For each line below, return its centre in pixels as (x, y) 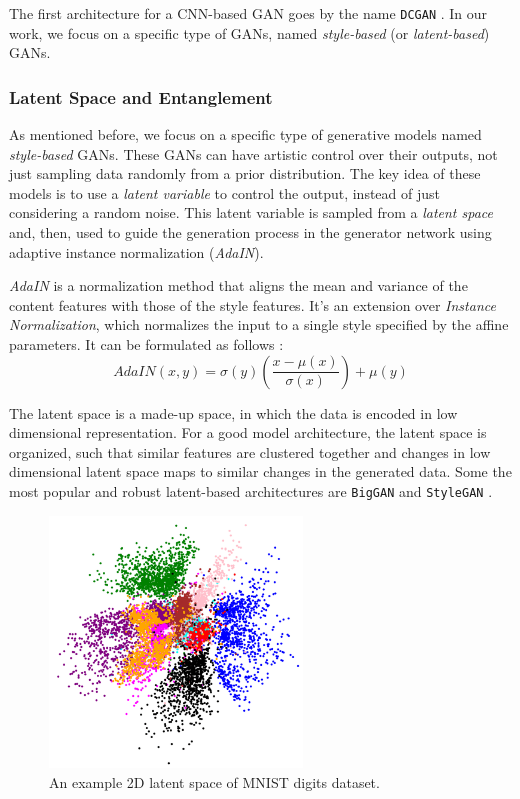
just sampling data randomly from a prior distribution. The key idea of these (245, 173)
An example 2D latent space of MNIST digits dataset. (214, 781)
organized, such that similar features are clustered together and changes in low (250, 451)
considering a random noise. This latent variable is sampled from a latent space (251, 212)
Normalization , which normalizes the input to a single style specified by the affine (259, 324)
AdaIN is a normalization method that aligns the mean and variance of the (238, 285)
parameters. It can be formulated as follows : (146, 344)
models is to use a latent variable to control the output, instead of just (224, 192)
